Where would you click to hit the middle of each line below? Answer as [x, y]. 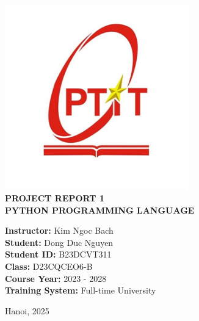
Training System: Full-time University [81, 290]
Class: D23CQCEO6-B [49, 266]
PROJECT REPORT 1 [55, 197]
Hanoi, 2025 [27, 310]
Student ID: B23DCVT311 [58, 254]
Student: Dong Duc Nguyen [59, 242]
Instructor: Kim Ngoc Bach [59, 230]
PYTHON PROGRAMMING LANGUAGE [100, 210]
